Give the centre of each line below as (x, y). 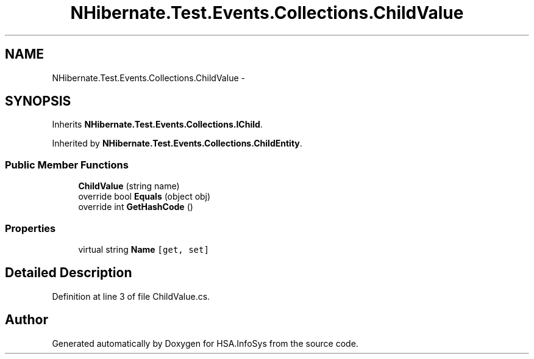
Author (27, 320)
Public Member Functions (67, 165)
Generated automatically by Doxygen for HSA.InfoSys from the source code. (205, 343)
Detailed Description (69, 273)
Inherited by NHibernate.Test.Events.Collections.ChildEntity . (177, 143)
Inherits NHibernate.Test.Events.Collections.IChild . (157, 125)
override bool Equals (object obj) (144, 197)
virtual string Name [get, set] (144, 249)
